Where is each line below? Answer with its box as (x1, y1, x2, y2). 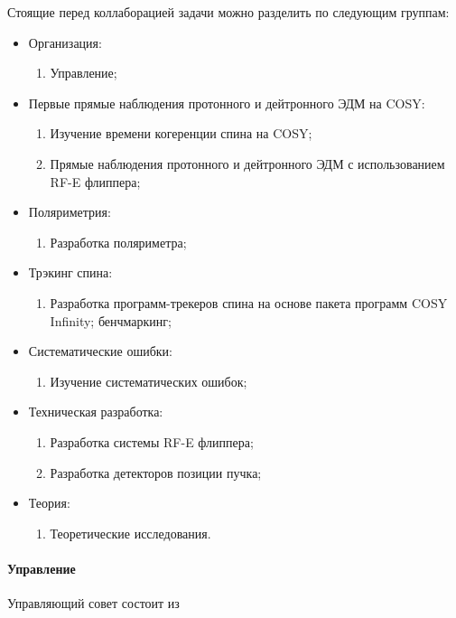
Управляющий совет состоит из (7, 594, 180, 613)
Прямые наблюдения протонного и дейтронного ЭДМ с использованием (50, 154, 445, 173)
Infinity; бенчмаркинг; (50, 311, 172, 330)
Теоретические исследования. (50, 523, 211, 542)
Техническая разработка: (28, 402, 163, 421)
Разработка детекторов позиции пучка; (50, 463, 262, 482)
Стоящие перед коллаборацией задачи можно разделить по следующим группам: (7, 3, 450, 21)
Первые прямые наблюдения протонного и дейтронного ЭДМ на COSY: (28, 93, 425, 112)
